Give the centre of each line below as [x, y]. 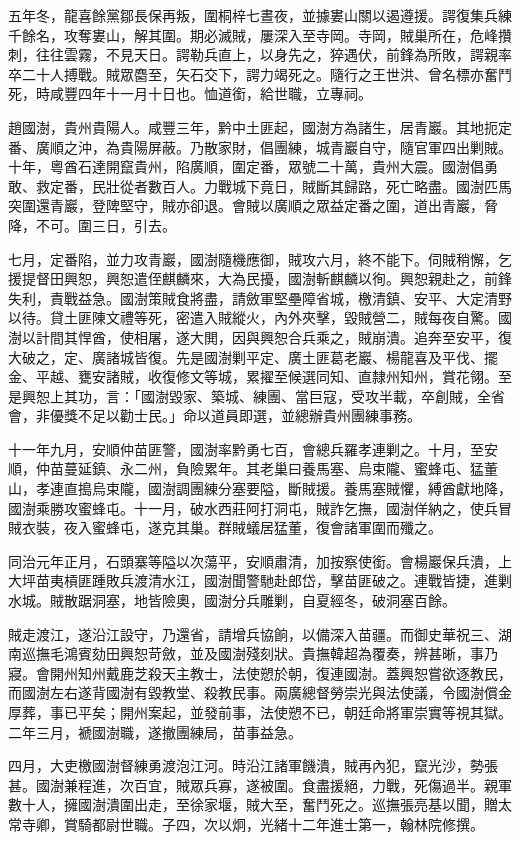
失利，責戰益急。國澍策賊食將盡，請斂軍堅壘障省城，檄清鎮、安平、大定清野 [260, 297]
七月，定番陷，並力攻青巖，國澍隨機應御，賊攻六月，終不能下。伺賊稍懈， [253, 258]
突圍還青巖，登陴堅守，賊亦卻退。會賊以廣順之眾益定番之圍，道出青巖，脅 [253, 205]
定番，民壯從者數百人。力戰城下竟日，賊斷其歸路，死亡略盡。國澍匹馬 [280, 185]
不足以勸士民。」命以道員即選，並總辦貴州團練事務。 [249, 415]
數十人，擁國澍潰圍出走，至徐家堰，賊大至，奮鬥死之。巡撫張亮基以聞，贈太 [260, 804]
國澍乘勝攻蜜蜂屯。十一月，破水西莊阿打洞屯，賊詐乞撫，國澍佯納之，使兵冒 [260, 507]
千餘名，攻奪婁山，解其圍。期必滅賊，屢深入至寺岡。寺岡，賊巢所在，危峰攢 [260, 34]
